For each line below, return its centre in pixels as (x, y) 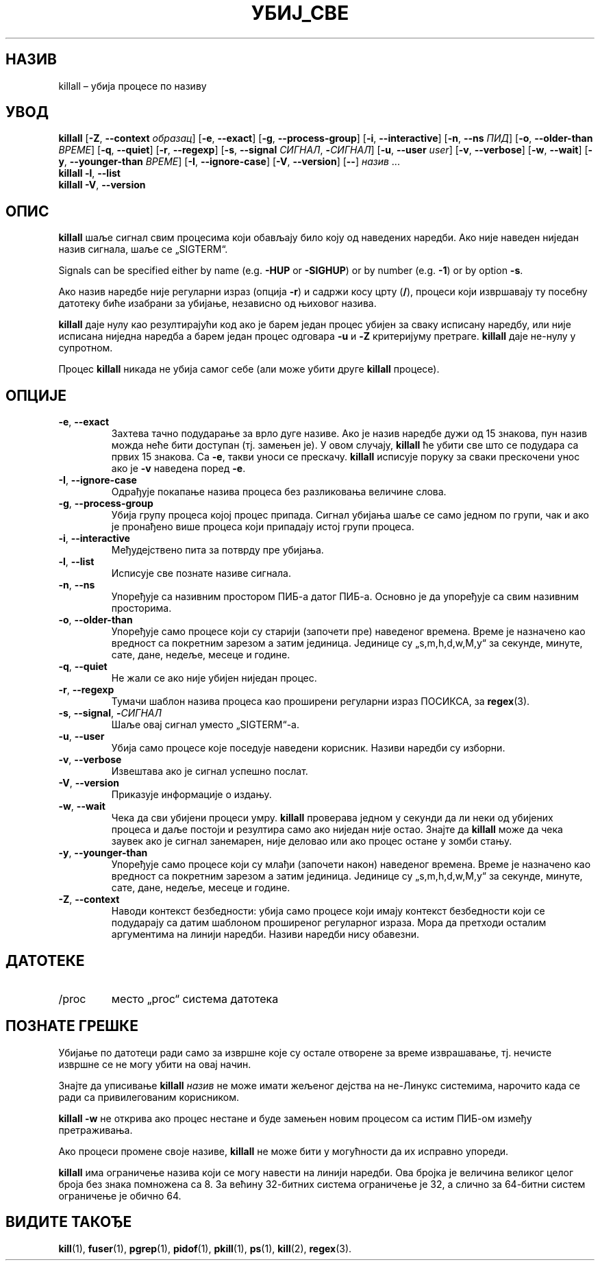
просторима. (141, 608)
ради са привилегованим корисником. (149, 1097)
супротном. (86, 348)
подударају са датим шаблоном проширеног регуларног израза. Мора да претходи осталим (329, 923)
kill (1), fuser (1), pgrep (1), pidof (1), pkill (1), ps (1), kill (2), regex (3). (205, 1248)
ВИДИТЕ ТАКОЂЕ (69, 1222)
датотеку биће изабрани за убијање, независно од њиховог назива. (217, 303)
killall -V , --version (102, 185)
